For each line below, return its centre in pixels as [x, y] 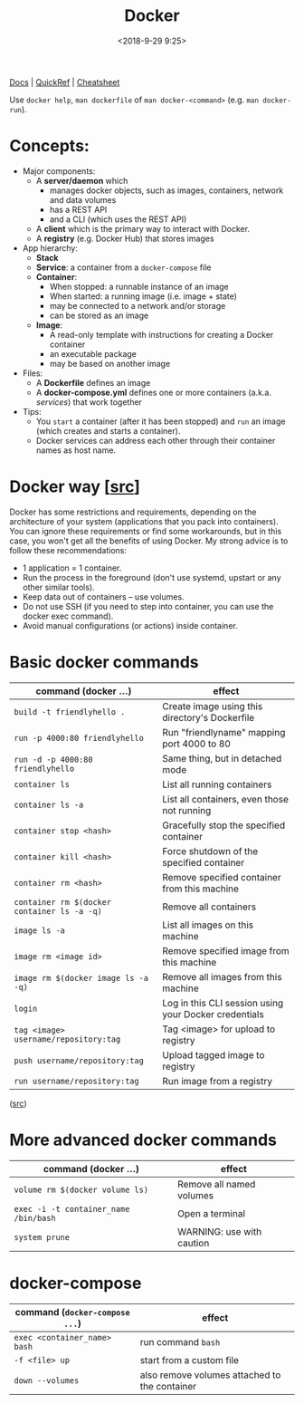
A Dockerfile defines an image [93, 382]
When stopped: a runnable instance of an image [139, 286]
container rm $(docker [62, 902]
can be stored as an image [99, 315]
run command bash [180, 1341]
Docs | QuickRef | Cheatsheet [65, 82]
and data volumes [83, 199]
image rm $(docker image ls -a [81, 978]
